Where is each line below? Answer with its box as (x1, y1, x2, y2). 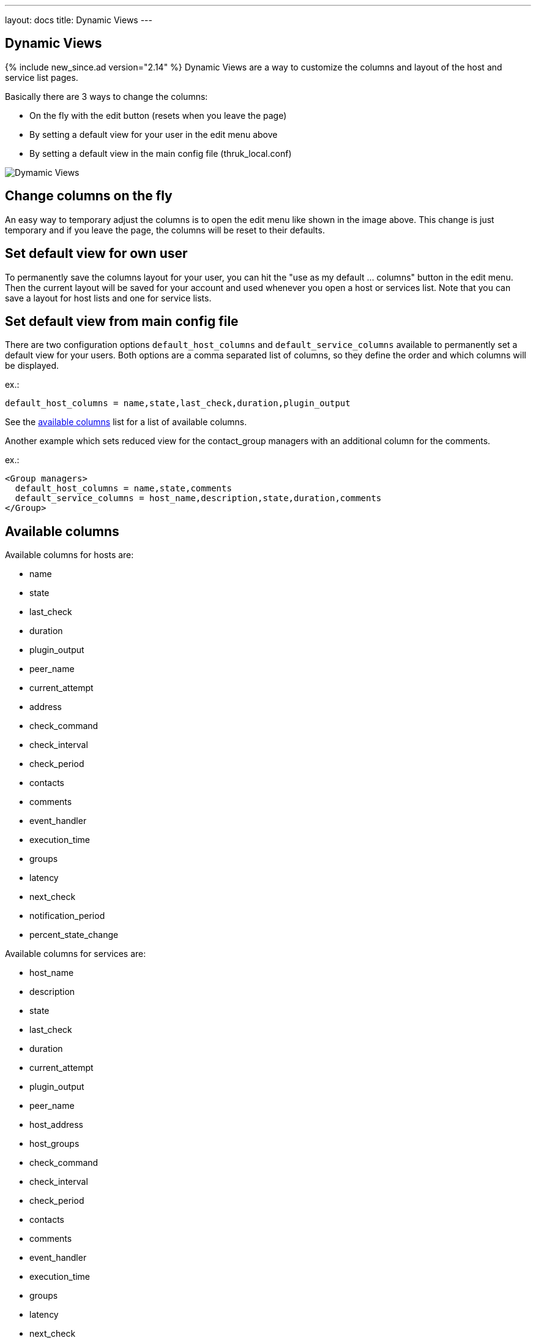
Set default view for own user (5, 246, 188, 262)
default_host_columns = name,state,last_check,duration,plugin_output (5, 398, 351, 409)
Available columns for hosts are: (5, 550, 134, 561)
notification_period (29, 910, 105, 921)
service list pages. (5, 72, 78, 83)
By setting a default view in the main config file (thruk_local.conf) (29, 148, 292, 159)
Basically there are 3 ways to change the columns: (5, 91, 208, 102)
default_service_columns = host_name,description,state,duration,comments (15, 493, 382, 504)
